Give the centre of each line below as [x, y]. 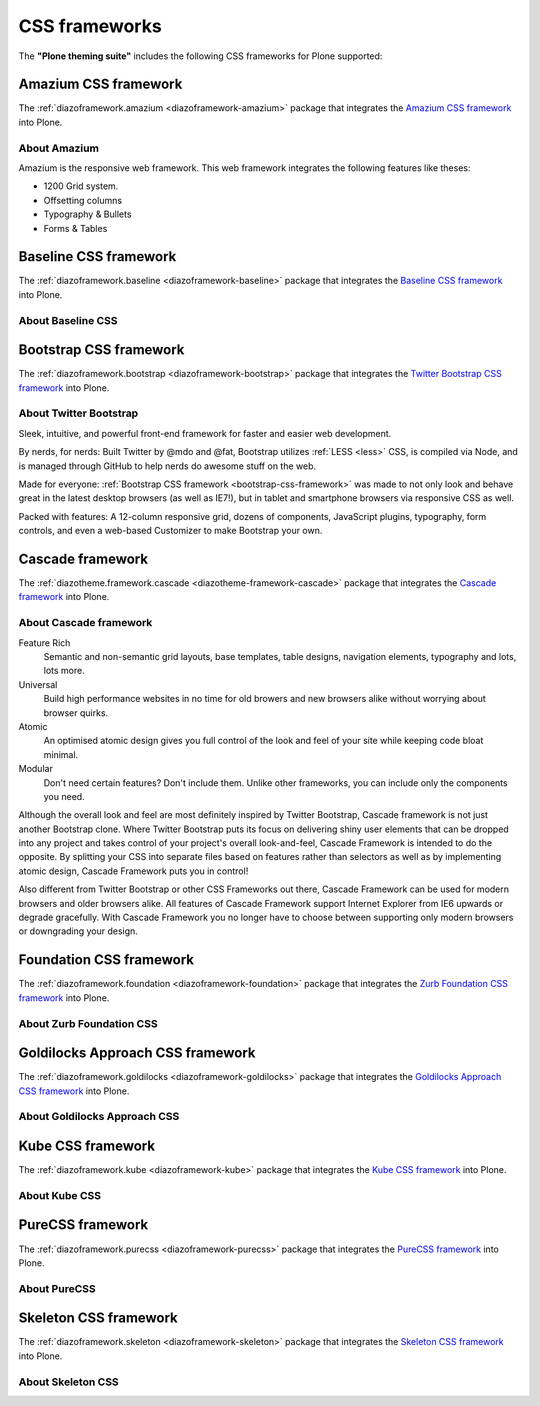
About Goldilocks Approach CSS [99, 1117]
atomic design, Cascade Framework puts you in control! [133, 871]
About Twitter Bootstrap [78, 413]
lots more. [64, 671]
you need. [64, 796]
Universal [38, 684]
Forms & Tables [75, 228]
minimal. [61, 754]
